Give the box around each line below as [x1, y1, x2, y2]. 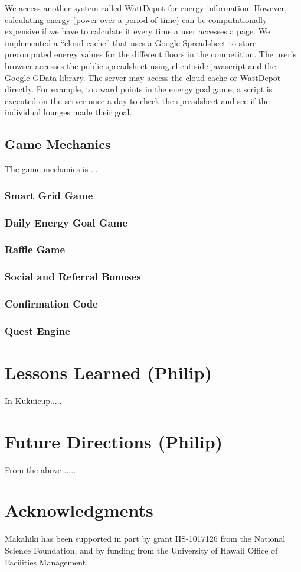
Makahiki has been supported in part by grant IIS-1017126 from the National [5, 532, 286, 545]
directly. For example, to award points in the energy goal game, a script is [5, 83, 273, 95]
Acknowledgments [5, 498, 153, 522]
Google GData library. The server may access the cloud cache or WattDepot [5, 71, 281, 83]
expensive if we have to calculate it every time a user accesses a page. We [5, 25, 270, 37]
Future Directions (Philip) [5, 429, 223, 453]
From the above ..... [5, 463, 76, 476]
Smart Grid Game [5, 188, 93, 202]
